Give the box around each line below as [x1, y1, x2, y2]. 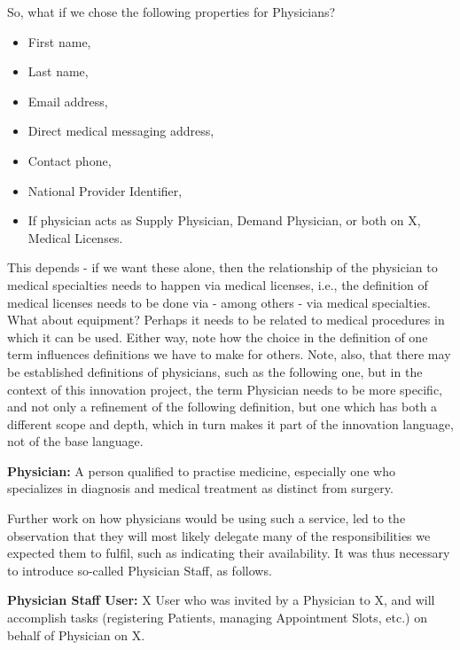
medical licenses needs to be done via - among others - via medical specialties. [7, 293, 431, 311]
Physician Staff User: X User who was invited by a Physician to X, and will [7, 591, 435, 609]
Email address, [27, 91, 108, 110]
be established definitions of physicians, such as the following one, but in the [7, 362, 423, 380]
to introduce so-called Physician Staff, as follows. [7, 560, 272, 579]
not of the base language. [7, 432, 144, 450]
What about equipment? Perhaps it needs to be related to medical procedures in [7, 310, 445, 329]
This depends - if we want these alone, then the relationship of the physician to [7, 258, 438, 277]
